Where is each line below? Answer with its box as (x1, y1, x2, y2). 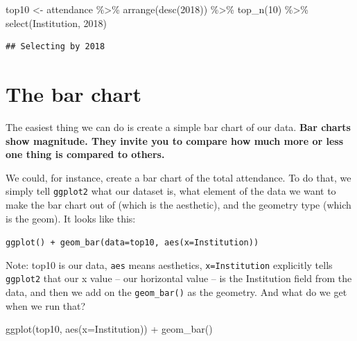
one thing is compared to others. (6, 147, 165, 161)
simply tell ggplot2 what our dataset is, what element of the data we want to (6, 184, 336, 198)
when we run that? (6, 298, 86, 313)
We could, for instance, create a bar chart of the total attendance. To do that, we (6, 170, 351, 184)
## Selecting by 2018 (6, 42, 105, 52)
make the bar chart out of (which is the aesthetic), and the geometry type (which (6, 197, 351, 211)
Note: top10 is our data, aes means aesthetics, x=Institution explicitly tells (6, 257, 333, 272)
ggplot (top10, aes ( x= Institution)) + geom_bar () (6, 322, 213, 336)
